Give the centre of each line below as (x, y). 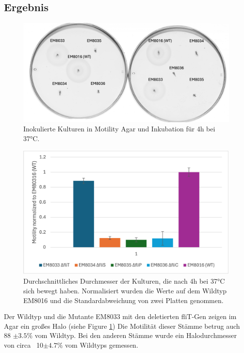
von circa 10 (24, 345)
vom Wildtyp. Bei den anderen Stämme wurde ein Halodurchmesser (136, 335)
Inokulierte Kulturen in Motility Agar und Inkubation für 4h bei (119, 129)
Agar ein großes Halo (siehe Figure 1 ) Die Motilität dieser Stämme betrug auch (122, 326)
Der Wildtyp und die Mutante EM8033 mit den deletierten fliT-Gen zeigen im (120, 316)
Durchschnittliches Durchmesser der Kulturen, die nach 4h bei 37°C (124, 281)
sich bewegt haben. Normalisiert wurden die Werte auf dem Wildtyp (125, 291)
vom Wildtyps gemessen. (102, 345)
